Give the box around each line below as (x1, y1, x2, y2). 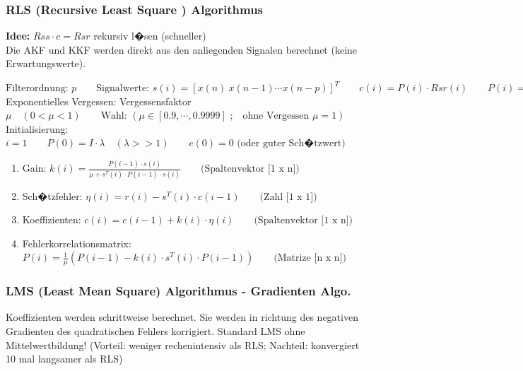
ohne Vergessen (242, 111, 310, 122)
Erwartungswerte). (6, 56, 86, 71)
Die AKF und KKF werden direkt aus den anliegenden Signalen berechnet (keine (6, 42, 358, 57)
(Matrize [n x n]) (274, 253, 346, 264)
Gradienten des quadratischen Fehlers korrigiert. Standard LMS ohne (6, 324, 305, 338)
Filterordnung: (6, 83, 69, 93)
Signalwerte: (96, 83, 150, 93)
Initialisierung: (6, 121, 69, 136)
